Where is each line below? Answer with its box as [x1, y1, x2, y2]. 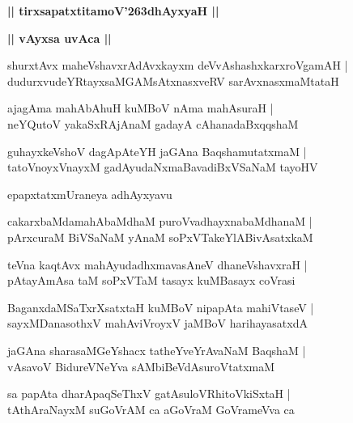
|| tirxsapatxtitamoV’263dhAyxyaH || [7, 2, 219, 19]
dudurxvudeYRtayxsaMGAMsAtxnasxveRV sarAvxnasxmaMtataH [7, 72, 339, 89]
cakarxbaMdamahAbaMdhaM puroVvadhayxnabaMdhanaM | [7, 213, 313, 230]
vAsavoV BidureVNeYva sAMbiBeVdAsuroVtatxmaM [7, 357, 275, 374]
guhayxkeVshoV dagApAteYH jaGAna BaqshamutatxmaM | [7, 142, 307, 159]
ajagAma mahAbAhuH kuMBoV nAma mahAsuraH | [7, 99, 274, 116]
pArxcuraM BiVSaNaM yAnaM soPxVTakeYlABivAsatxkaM [7, 228, 313, 245]
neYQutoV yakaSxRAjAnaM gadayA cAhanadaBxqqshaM [7, 115, 299, 132]
